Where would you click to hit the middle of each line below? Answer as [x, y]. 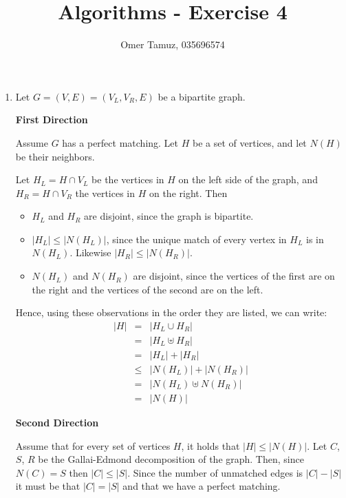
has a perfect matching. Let [120, 142]
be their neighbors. [55, 156]
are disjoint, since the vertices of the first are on [234, 276]
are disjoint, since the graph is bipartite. [169, 216]
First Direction [52, 120]
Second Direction [57, 423]
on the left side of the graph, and [248, 179]
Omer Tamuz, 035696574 [173, 44]
